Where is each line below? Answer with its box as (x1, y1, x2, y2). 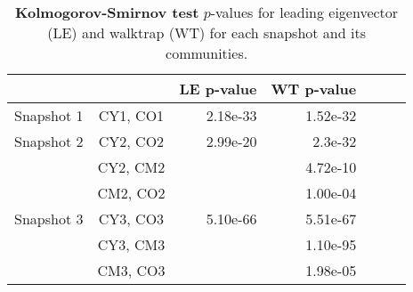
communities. (166, 43, 248, 63)
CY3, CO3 (98, 208, 165, 229)
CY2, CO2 (98, 131, 165, 151)
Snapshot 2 (14, 131, 84, 151)
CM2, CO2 (97, 182, 166, 203)
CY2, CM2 (97, 157, 166, 177)
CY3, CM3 (97, 234, 166, 255)
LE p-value (179, 78, 257, 99)
